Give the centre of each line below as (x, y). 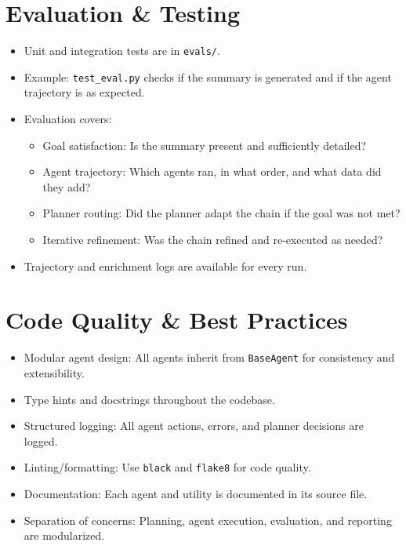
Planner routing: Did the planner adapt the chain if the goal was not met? (221, 213)
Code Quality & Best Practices (177, 320)
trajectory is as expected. (84, 92)
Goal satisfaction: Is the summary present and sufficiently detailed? (205, 145)
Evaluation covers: (68, 119)
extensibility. (54, 372)
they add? (67, 186)
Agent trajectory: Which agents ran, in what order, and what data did (212, 171)
